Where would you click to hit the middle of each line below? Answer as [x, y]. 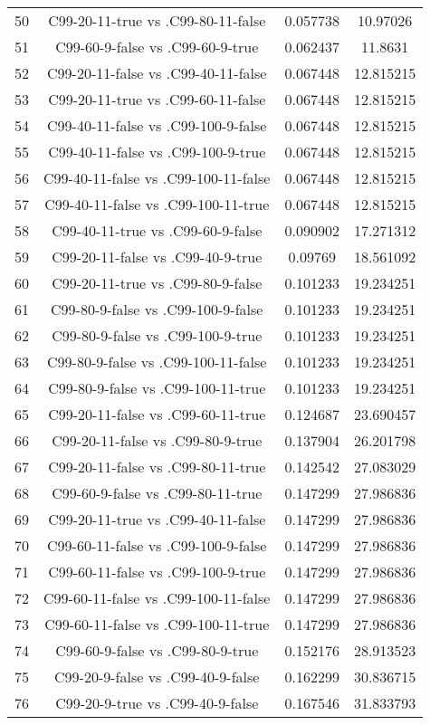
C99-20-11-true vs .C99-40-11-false [157, 519]
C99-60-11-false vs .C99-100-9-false [157, 545]
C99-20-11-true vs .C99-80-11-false [157, 20]
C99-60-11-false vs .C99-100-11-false [157, 598]
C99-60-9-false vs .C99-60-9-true [157, 47]
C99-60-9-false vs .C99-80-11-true [157, 493]
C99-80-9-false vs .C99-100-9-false [157, 309]
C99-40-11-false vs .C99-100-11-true [157, 204]
